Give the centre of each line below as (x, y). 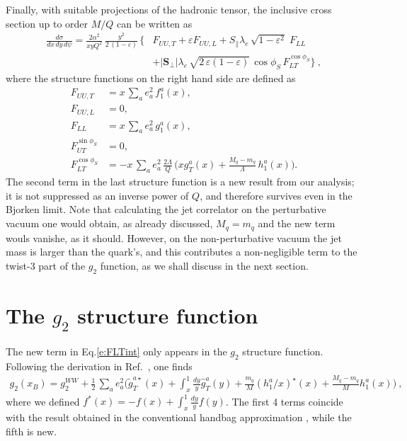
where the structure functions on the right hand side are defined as (151, 78)
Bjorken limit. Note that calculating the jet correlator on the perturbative (166, 209)
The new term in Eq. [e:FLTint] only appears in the (116, 351)
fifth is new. (31, 431)
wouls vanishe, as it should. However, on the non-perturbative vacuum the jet (174, 237)
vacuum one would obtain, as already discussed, (109, 223)
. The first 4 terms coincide (284, 401)
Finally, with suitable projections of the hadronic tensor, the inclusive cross (169, 9)
